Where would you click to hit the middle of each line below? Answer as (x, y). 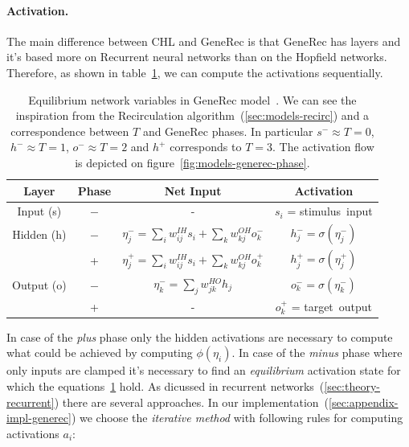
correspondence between (70, 131)
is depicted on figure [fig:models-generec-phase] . (192, 162)
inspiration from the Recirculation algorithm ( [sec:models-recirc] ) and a (192, 115)
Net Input (193, 190)
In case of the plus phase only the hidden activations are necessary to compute (200, 336)
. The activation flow (323, 147)
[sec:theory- (352, 386)
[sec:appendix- (364, 402)
